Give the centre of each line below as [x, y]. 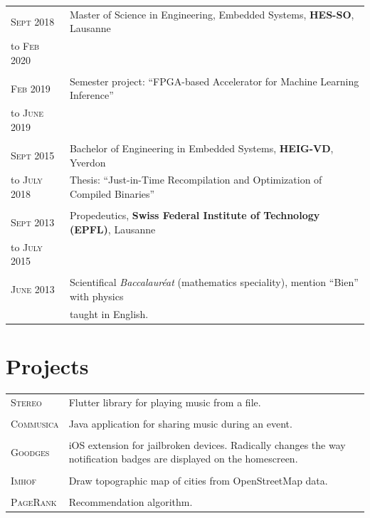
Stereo [26, 402]
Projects [47, 365]
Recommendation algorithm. [131, 501]
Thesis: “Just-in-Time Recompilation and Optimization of [196, 180]
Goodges [30, 451]
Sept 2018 [33, 21]
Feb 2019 [31, 88]
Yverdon [88, 162]
